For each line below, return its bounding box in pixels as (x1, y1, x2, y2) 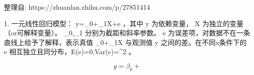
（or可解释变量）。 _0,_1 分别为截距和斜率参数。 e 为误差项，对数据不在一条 (4, 28, 251, 38)
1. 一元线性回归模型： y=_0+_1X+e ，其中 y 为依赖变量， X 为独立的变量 (4, 18, 244, 28)
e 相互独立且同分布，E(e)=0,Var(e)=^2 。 (4, 46, 136, 57)
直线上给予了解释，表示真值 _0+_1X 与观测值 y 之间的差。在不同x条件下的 (4, 37, 247, 47)
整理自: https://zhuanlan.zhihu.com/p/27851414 (4, 2, 150, 12)
